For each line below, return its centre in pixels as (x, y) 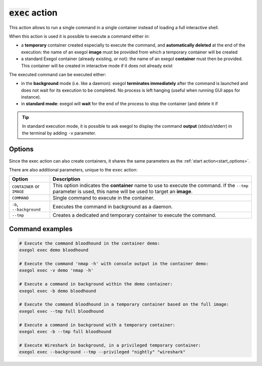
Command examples (41, 229)
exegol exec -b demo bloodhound (58, 291)
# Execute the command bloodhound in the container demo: (90, 243)
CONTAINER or (26, 186)
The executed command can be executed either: (57, 74)
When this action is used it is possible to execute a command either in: (79, 36)
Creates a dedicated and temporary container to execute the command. (135, 215)
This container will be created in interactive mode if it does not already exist (97, 66)
